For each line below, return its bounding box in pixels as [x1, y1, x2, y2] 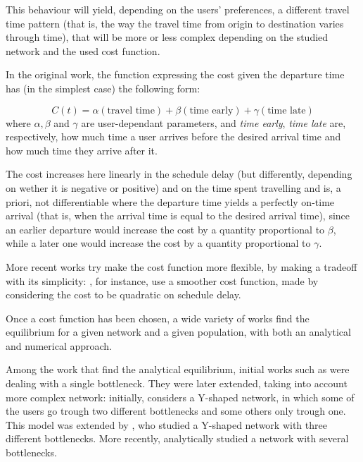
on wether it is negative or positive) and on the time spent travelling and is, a [6, 180, 341, 195]
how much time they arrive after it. [6, 142, 158, 157]
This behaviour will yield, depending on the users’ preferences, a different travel [6, 2, 350, 16]
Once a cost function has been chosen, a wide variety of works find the [6, 310, 310, 325]
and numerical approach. [6, 338, 112, 353]
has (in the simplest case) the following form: [6, 80, 200, 95]
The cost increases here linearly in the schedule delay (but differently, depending [6, 166, 352, 181]
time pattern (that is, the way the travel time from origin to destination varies [6, 16, 344, 30]
